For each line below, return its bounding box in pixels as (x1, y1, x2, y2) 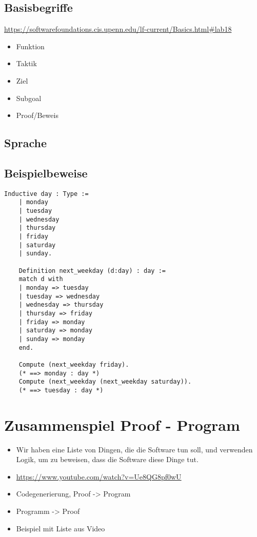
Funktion (16, 41, 45, 51)
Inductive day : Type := (4, 190, 89, 197)
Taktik (16, 58, 37, 69)
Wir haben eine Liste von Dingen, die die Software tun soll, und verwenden (16, 444, 253, 454)
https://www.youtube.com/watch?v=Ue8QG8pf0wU (16, 471, 182, 482)
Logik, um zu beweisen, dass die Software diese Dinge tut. (16, 454, 199, 465)
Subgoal (16, 92, 42, 103)
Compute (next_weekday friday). (18, 361, 129, 368)
